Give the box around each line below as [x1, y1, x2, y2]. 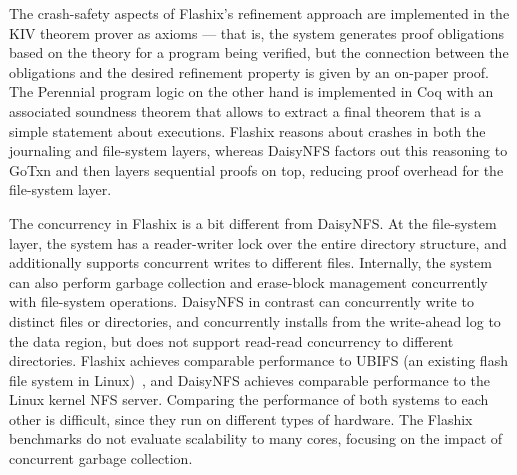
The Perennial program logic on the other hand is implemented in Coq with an [9, 81, 494, 102]
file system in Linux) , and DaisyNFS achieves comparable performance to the [9, 369, 490, 390]
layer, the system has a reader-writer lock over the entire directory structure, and [9, 232, 507, 253]
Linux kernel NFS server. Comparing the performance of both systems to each [9, 389, 489, 410]
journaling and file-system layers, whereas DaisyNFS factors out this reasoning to [9, 140, 508, 161]
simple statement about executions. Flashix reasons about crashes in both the [9, 120, 486, 141]
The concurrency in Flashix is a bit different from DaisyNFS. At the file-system [9, 212, 497, 233]
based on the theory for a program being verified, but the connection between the [9, 42, 509, 63]
